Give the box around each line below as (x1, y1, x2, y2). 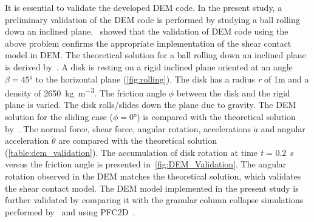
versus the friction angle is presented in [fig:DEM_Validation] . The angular (5, 158, 287, 170)
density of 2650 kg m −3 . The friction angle (5, 85, 166, 99)
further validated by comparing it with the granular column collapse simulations (5, 193, 304, 206)
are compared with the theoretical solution (58, 134, 217, 147)
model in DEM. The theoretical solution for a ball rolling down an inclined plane (5, 49, 306, 61)
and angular (261, 122, 305, 135)
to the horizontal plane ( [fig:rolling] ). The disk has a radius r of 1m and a (35, 72, 309, 85)
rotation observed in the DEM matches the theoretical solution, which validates (5, 169, 301, 182)
